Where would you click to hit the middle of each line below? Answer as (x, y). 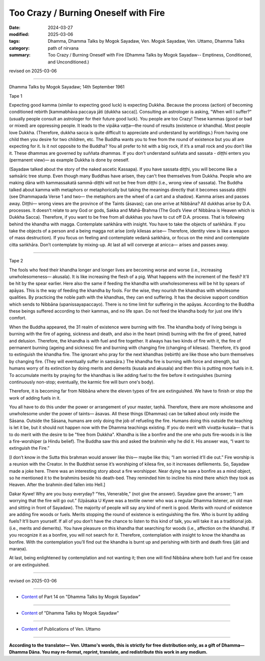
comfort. (18, 318)
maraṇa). (18, 548)
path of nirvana (63, 48)
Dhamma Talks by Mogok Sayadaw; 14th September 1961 (67, 87)
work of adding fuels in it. (35, 398)
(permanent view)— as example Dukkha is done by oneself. (69, 160)
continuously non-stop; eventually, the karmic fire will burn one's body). (82, 382)
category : (19, 48)
